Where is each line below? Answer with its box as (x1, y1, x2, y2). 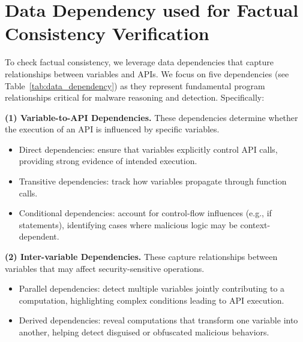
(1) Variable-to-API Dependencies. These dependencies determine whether (5, 111, 298, 123)
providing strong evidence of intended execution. (19, 155, 197, 167)
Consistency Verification (5, 21, 209, 46)
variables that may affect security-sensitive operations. (5, 262, 205, 274)
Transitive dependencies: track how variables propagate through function (19, 175, 287, 187)
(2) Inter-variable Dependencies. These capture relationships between (5, 250, 278, 263)
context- (240, 218, 271, 231)
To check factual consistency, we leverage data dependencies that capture (5, 56, 274, 68)
